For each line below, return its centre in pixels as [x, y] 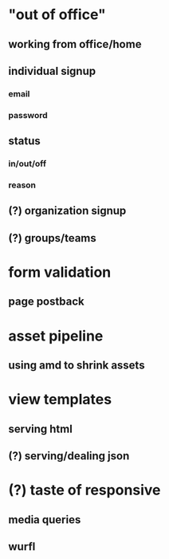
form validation [60, 272]
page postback [47, 302]
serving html [41, 429]
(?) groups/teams [53, 238]
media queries [45, 520]
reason [22, 185]
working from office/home [75, 44]
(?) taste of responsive [84, 490]
